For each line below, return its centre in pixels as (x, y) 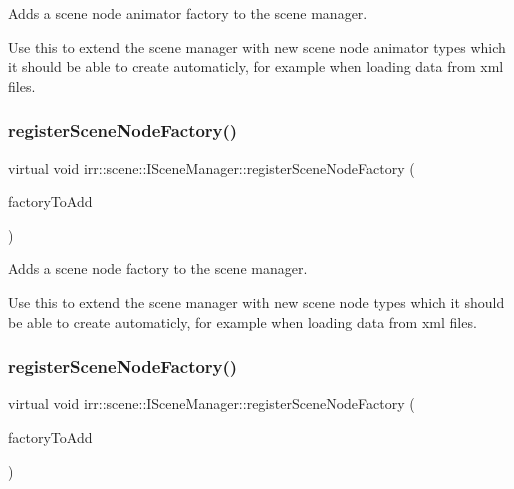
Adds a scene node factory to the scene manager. (158, 268)
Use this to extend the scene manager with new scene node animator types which (257, 46)
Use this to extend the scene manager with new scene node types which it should (256, 301)
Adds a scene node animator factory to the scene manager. (188, 13)
